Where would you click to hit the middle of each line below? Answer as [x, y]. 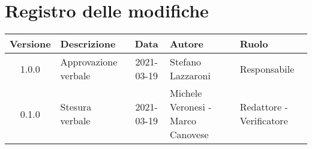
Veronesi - [191, 107]
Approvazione [89, 62]
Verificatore [264, 121]
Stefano [186, 62]
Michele [186, 93]
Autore [187, 44]
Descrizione [88, 44]
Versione [30, 44]
